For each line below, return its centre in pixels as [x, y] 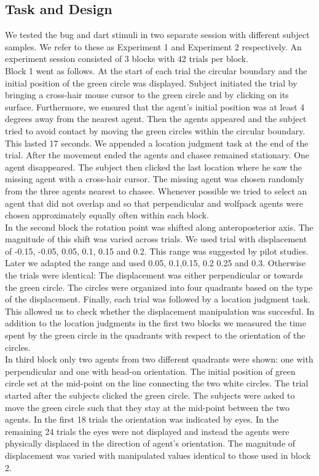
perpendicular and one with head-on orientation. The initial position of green [150, 371]
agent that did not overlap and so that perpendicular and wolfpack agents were [154, 203]
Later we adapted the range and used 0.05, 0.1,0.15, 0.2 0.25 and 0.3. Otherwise [156, 263]
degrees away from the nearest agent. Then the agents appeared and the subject [156, 119]
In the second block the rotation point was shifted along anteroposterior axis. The [159, 227]
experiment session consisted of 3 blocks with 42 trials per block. [127, 59]
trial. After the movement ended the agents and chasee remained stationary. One [157, 155]
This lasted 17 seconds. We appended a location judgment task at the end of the [157, 143]
